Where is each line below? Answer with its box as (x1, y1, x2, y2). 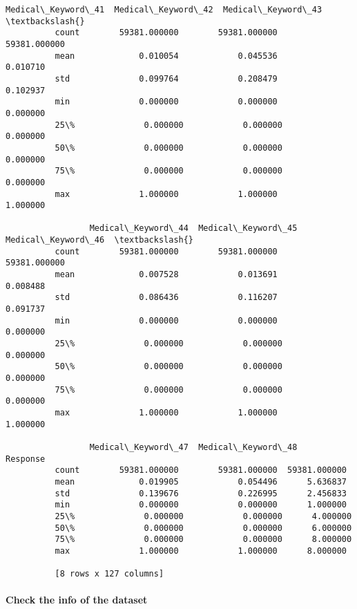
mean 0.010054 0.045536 (55, 50, 278, 61)
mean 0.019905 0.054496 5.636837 (55, 476, 347, 487)
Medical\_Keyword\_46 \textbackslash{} (6, 235, 194, 245)
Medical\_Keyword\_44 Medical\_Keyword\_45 (89, 223, 298, 234)
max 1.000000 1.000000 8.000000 (55, 545, 347, 556)
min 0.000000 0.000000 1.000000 (55, 500, 347, 510)
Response (6, 453, 46, 464)
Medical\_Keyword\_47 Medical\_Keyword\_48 (89, 442, 298, 452)
